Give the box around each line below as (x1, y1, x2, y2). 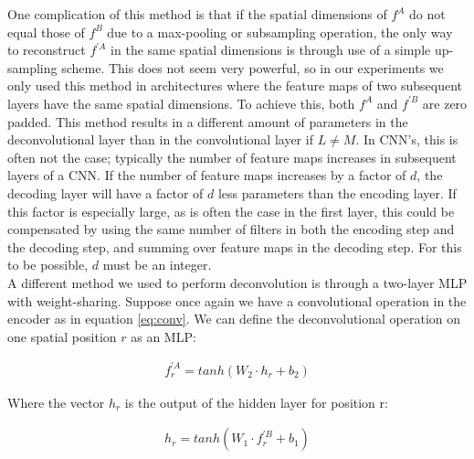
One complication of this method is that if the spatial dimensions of (7, 5, 387, 23)
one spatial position (7, 326, 117, 346)
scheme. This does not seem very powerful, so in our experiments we (61, 58, 444, 77)
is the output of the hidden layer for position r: (124, 392, 388, 411)
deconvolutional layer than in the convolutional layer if (7, 130, 313, 149)
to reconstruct (7, 40, 86, 59)
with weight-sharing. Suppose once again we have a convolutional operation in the (7, 291, 467, 310)
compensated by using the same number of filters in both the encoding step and (7, 219, 455, 239)
